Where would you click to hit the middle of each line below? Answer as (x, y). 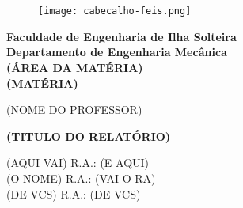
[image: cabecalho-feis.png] (115, 11)
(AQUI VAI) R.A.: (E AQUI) (78, 163)
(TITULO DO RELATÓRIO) (89, 136)
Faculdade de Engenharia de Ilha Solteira (121, 36)
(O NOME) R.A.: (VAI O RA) (81, 178)
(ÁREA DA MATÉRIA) (75, 68)
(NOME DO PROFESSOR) (74, 110)
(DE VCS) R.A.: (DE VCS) (74, 193)
